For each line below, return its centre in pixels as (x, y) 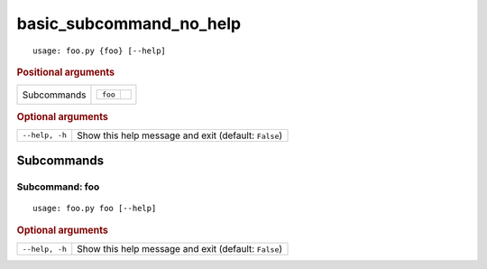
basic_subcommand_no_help (129, 23)
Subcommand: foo (58, 187)
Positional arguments (66, 72)
